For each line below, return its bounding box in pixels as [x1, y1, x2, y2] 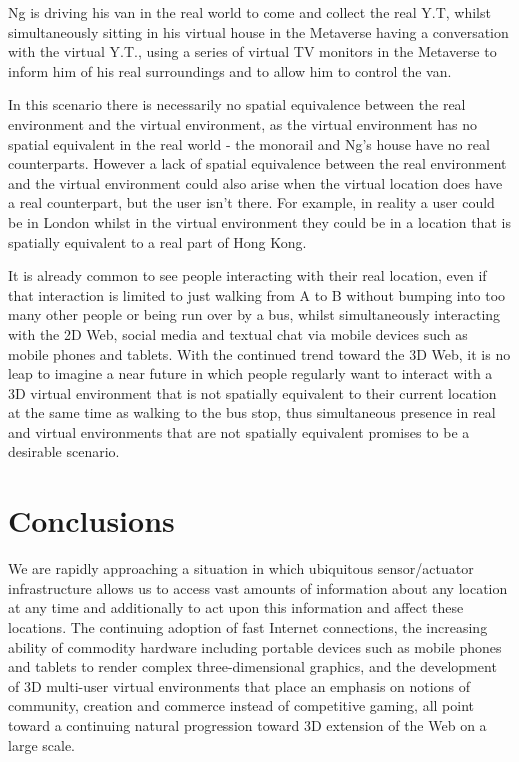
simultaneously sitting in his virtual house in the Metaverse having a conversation [8, 21, 509, 42]
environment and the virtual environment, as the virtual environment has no [8, 113, 477, 134]
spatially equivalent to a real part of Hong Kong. [8, 231, 307, 252]
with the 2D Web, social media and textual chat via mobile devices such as [8, 323, 468, 344]
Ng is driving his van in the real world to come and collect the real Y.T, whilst [8, 2, 491, 22]
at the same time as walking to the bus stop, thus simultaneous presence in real [8, 402, 496, 423]
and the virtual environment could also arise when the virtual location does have [8, 172, 503, 193]
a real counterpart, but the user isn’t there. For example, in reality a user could [8, 192, 495, 213]
